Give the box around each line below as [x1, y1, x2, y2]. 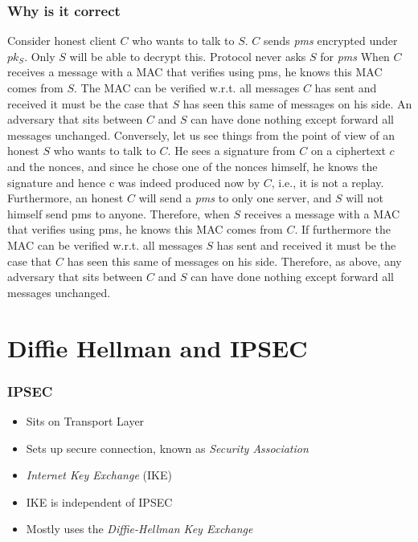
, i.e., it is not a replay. [271, 173, 384, 190]
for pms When [320, 47, 390, 64]
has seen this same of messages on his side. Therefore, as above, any [67, 252, 402, 269]
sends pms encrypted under [263, 32, 398, 49]
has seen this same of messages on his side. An [182, 95, 412, 112]
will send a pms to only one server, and [138, 189, 332, 206]
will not [346, 189, 383, 206]
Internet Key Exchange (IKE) [26, 467, 172, 483]
